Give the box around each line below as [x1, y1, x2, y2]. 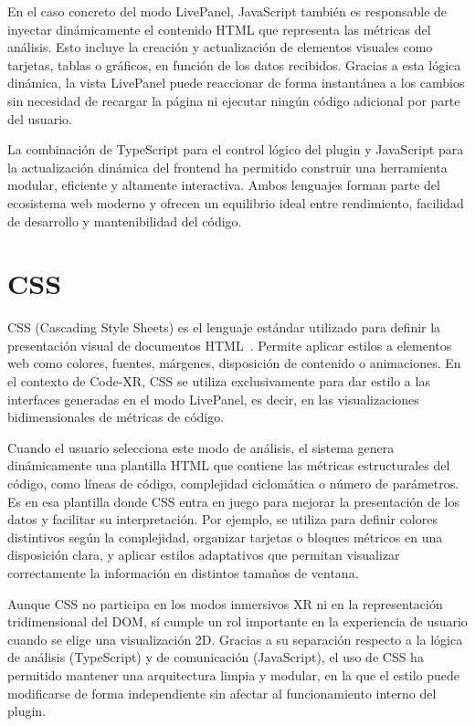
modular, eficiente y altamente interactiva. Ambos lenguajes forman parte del [7, 175, 440, 195]
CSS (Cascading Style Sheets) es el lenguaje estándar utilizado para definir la [7, 318, 441, 337]
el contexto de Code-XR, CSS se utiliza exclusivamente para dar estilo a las [7, 372, 430, 391]
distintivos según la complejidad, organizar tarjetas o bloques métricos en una [7, 527, 443, 546]
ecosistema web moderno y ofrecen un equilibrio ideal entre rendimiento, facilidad [7, 193, 464, 212]
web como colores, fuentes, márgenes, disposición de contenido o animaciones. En [7, 353, 461, 373]
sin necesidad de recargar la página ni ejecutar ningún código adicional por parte [7, 90, 460, 110]
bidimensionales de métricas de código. [7, 407, 225, 426]
